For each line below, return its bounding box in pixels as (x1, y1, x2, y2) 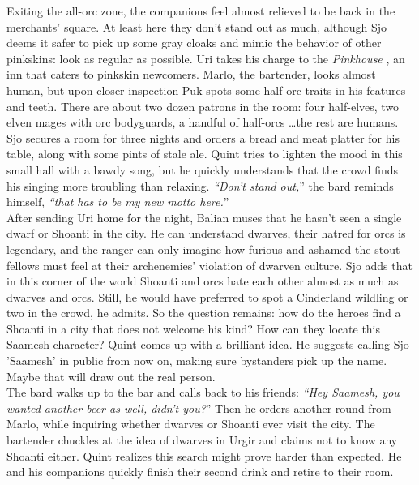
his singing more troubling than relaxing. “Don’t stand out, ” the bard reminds (6, 177, 394, 194)
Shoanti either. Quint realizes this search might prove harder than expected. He (6, 447, 402, 464)
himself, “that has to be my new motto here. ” (6, 193, 229, 210)
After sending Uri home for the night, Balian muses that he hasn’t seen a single (6, 208, 402, 225)
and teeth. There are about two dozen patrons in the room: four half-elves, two (6, 97, 400, 114)
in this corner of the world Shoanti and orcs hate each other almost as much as (6, 273, 399, 290)
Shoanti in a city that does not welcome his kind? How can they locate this (6, 320, 381, 337)
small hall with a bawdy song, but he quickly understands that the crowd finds (6, 161, 399, 178)
